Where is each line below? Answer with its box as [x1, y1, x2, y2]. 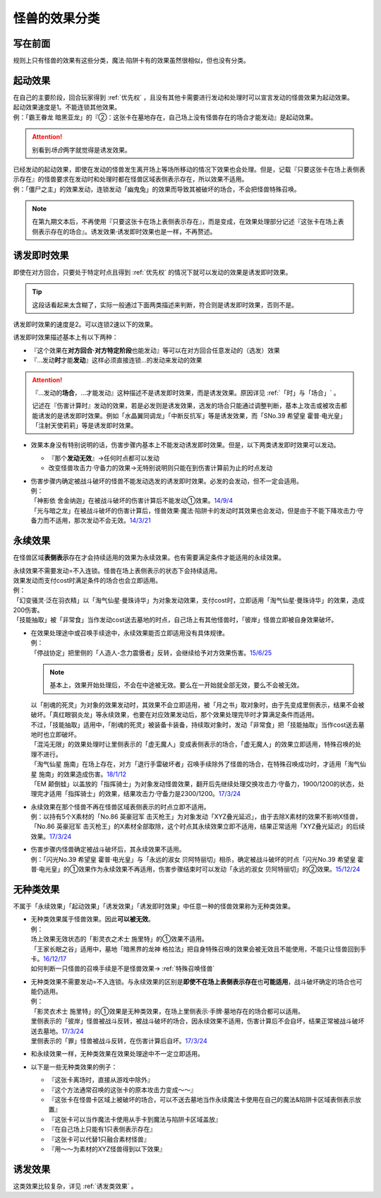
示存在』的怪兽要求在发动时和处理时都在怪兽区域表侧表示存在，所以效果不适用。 [13, 175, 248, 184]
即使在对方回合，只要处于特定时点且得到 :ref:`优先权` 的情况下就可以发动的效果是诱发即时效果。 [13, 268, 292, 276]
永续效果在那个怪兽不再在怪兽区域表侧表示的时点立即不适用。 [30, 802, 210, 811]
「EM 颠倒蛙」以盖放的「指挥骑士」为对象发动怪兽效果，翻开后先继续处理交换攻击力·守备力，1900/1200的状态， [30, 779, 359, 788]
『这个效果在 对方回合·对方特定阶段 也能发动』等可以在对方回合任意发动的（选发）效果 [30, 346, 280, 355]
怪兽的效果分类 [13, 11, 100, 26]
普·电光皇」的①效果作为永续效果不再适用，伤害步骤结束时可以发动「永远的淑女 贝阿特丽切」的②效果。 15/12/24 [30, 865, 361, 874]
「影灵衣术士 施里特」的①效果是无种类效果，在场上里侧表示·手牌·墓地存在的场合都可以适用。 [30, 1007, 305, 1015]
